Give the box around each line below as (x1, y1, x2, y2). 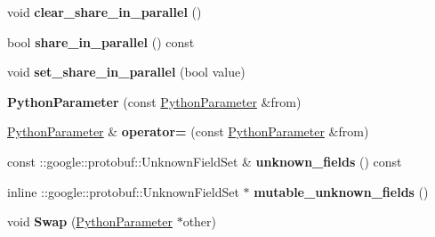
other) (182, 212, 217, 231)
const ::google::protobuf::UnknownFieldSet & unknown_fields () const (7, 151, 402, 170)
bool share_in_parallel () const (7, 32, 195, 51)
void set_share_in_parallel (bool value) (7, 62, 246, 81)
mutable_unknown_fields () (254, 182, 429, 200)
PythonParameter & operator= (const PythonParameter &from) (7, 122, 369, 141)
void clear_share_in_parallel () (7, 3, 202, 20)
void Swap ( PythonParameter (7, 212, 173, 231)
